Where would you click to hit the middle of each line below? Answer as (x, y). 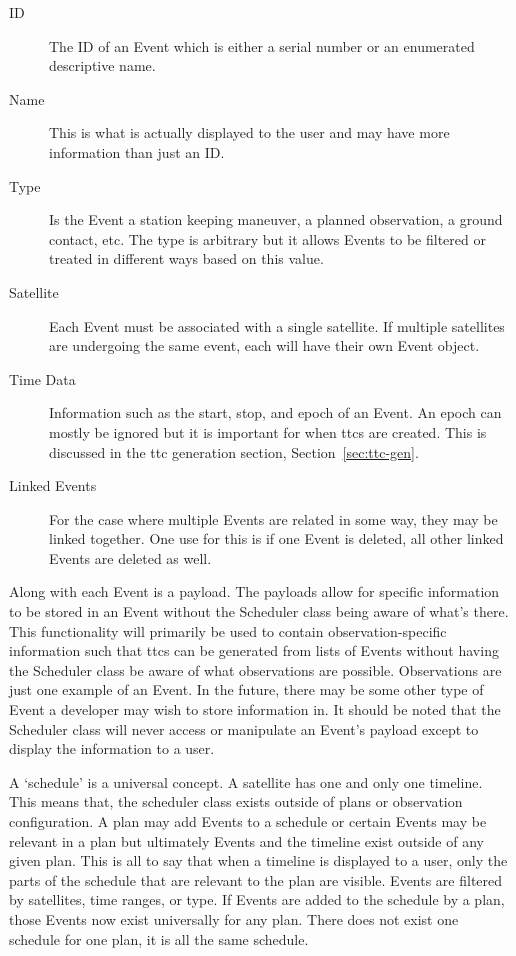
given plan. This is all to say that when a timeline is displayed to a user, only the (258, 860)
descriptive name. (102, 65)
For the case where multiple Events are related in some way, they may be (273, 518)
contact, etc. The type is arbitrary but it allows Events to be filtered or (267, 238)
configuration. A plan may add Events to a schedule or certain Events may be (248, 821)
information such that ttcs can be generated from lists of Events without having (254, 650)
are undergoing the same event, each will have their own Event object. (264, 345)
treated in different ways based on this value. (186, 258)
